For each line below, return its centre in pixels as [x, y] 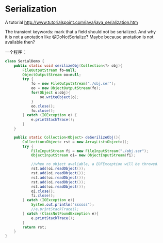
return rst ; [35, 227]
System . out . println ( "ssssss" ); [63, 205]
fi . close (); [43, 196]
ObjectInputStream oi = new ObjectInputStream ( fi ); [83, 155]
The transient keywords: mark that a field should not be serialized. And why [81, 31]
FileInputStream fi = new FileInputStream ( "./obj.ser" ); [90, 151]
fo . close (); [43, 111]
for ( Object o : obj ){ [50, 93]
